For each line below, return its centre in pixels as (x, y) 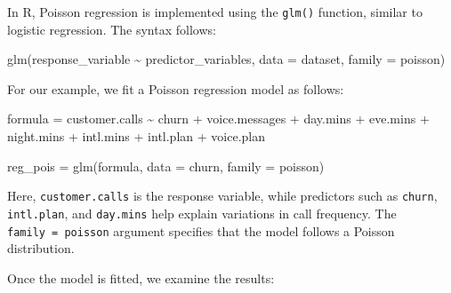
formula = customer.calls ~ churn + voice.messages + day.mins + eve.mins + (218, 119)
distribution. (41, 248)
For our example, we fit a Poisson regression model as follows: (176, 88)
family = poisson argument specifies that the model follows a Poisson (201, 230)
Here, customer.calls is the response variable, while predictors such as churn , (222, 196)
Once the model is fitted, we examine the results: (141, 277)
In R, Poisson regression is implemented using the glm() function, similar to (215, 12)
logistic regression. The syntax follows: (112, 29)
